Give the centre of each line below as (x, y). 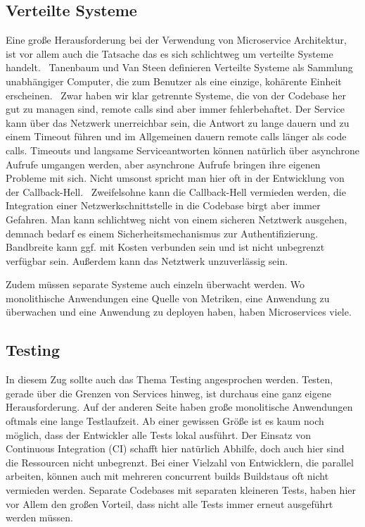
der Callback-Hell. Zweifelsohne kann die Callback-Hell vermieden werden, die (176, 191)
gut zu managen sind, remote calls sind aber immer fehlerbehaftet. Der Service (175, 109)
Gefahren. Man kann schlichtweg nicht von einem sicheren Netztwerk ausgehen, (177, 219)
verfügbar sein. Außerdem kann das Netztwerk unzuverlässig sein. (147, 260)
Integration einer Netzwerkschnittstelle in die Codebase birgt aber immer (163, 205)
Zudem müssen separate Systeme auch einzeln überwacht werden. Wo (155, 284)
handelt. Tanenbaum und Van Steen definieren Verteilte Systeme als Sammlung (179, 67)
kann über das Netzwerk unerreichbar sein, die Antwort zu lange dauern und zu (178, 122)
